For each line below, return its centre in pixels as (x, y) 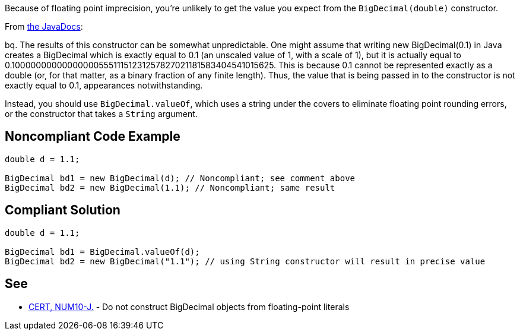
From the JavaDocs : (44, 26)
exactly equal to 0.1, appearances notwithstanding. (104, 85)
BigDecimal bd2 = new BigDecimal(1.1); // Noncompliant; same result (170, 187)
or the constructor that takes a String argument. (101, 114)
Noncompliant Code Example (93, 137)
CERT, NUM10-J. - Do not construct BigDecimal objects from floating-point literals (189, 306)
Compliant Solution (63, 210)
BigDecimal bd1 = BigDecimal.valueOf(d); (102, 252)
